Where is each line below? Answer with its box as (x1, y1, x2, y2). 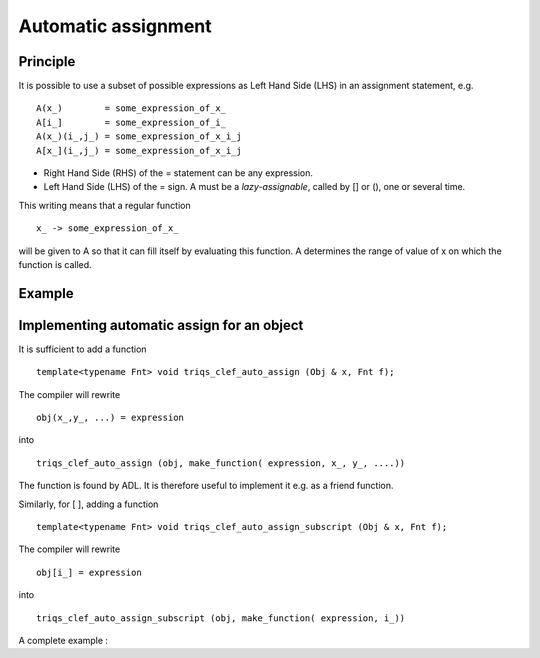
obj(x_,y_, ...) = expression (36, 412, 185, 424)
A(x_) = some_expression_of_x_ (36, 103, 227, 114)
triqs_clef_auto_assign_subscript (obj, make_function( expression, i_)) (36, 612, 406, 624)
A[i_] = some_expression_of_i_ (36, 116, 227, 128)
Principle (18, 53, 76, 70)
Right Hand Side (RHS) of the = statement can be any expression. (43, 167, 314, 179)
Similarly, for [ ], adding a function (18, 498, 159, 510)
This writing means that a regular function (18, 199, 192, 211)
